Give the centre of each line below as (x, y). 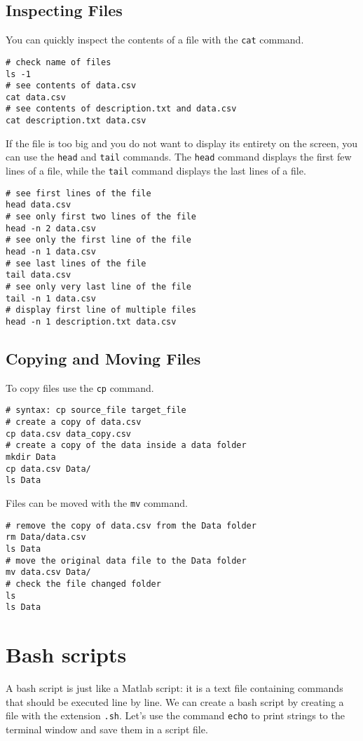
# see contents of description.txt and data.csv (121, 109)
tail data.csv (39, 275)
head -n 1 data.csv (51, 251)
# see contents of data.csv (71, 86)
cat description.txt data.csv (76, 121)
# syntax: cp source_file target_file (96, 410)
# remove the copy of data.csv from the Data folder (131, 525)
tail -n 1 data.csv (51, 298)
